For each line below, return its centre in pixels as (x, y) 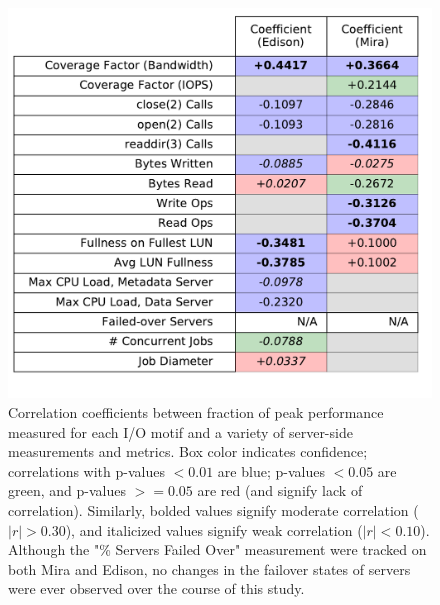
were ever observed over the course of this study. (156, 588)
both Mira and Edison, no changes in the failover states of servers (209, 568)
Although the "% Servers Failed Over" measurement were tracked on (217, 549)
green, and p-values (67, 490)
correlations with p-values (86, 470)
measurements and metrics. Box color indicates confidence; (188, 451)
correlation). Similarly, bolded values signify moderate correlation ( (213, 510)
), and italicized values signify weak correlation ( (214, 529)
